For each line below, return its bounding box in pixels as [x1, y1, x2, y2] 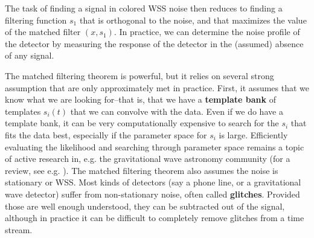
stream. [5, 223, 33, 236]
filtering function [5, 13, 67, 26]
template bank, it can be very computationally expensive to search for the [5, 117, 279, 129]
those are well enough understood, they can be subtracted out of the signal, [5, 199, 285, 212]
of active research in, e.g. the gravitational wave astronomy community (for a [5, 152, 290, 165]
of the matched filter [5, 25, 81, 38]
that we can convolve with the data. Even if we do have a [70, 105, 283, 117]
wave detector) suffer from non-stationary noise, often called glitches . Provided [5, 187, 300, 200]
